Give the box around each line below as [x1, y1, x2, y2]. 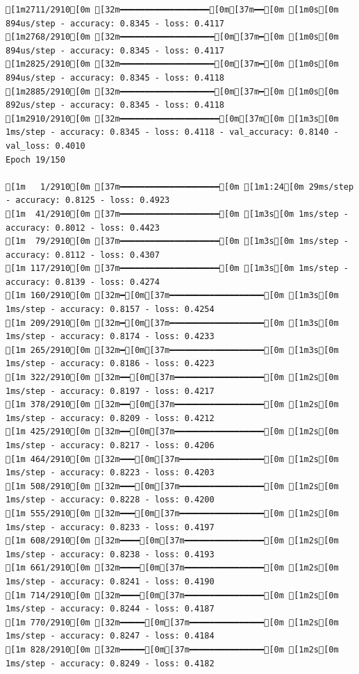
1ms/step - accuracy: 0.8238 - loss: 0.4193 [6, 549, 215, 559]
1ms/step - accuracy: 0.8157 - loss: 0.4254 [6, 304, 215, 315]
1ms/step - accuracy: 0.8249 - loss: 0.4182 [6, 658, 215, 668]
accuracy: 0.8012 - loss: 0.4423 [6, 222, 160, 233]
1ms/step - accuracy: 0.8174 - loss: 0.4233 [6, 331, 215, 342]
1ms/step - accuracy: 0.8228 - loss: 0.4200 [6, 495, 215, 505]
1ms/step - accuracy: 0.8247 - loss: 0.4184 [6, 631, 215, 641]
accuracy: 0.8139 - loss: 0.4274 [6, 277, 160, 287]
